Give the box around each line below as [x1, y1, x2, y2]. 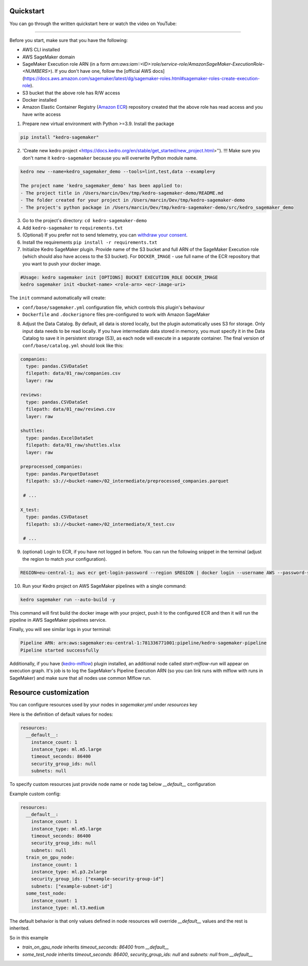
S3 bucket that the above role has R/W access [22, 90, 120, 96]
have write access [22, 111, 61, 117]
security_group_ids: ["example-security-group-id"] [31, 876, 164, 882]
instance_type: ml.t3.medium [31, 904, 105, 911]
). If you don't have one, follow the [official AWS [50, 68, 151, 74]
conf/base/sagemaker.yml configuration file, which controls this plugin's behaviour [22, 304, 205, 310]
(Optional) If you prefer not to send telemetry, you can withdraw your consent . [22, 232, 188, 238]
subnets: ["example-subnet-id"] [31, 883, 113, 889]
